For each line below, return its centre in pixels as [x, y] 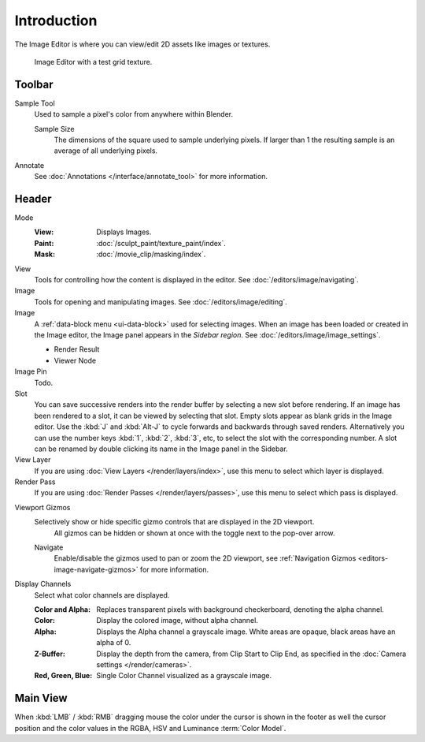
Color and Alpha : [62, 609]
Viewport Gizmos [42, 507]
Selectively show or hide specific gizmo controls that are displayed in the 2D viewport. [174, 522]
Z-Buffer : [50, 654]
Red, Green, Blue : [63, 676]
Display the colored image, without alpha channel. [177, 621]
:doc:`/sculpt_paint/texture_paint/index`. [161, 243]
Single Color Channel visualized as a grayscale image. [184, 676]
